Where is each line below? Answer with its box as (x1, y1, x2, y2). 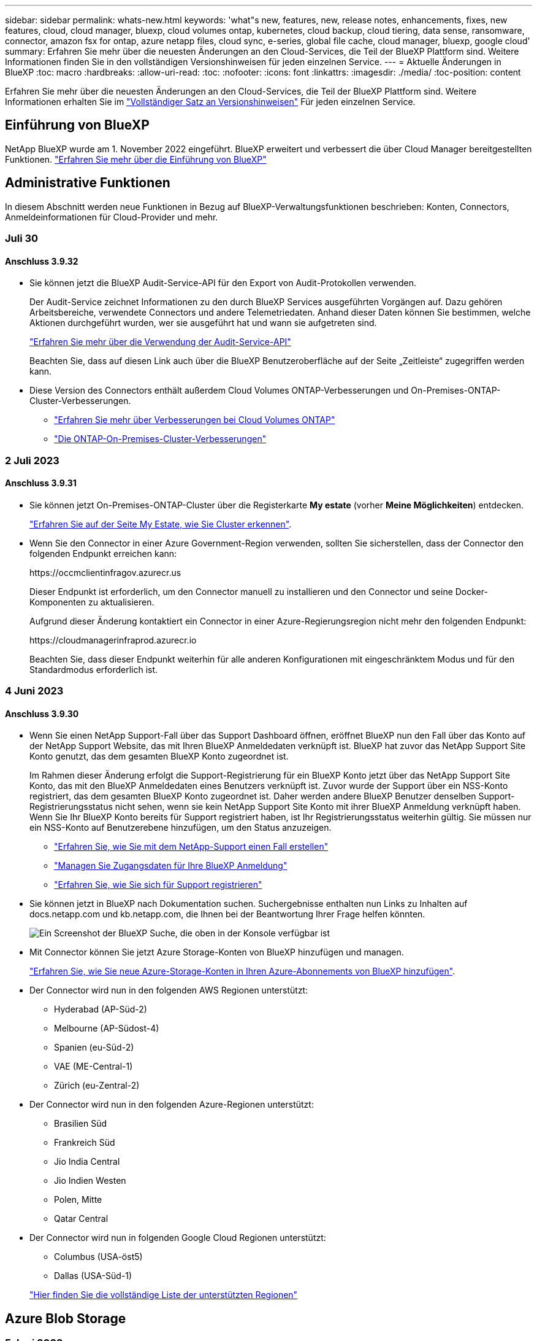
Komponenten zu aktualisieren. (29, 596, 154, 607)
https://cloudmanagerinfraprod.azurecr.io (29, 634, 197, 645)
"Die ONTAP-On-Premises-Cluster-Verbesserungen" (54, 433, 267, 445)
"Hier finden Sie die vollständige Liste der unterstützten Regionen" (29, 1289, 298, 1300)
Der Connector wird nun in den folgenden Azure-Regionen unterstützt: (29, 1099, 314, 1110)
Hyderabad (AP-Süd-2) (54, 1004, 147, 1015)
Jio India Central (54, 1156, 120, 1167)
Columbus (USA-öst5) (54, 1251, 143, 1262)
